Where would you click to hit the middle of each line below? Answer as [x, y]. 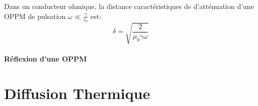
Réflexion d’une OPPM [46, 58]
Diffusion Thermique [77, 93]
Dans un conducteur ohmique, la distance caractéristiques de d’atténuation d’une [129, 6]
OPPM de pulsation [35, 16]
